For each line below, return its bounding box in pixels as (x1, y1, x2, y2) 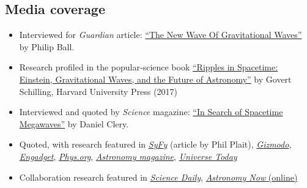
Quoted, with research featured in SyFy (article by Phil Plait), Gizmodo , (19, 138, 292, 151)
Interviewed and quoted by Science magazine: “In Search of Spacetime (19, 105, 283, 118)
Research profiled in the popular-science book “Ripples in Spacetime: (19, 61, 278, 73)
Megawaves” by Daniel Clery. (19, 117, 129, 130)
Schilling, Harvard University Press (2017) (19, 85, 177, 97)
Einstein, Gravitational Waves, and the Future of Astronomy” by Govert (19, 72, 292, 85)
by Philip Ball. (19, 40, 75, 53)
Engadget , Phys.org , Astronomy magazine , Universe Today (19, 149, 237, 162)
